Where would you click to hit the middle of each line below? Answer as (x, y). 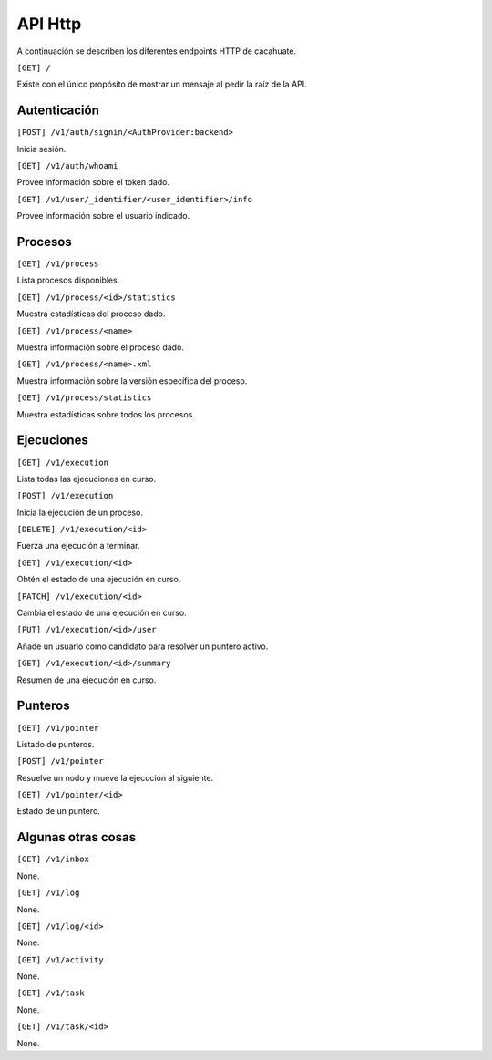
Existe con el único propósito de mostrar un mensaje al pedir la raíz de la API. (162, 84)
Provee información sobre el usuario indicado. (103, 216)
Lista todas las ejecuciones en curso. (87, 479)
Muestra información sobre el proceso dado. (100, 347)
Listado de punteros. (56, 744)
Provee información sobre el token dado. (93, 182)
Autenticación (58, 111)
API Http (49, 24)
